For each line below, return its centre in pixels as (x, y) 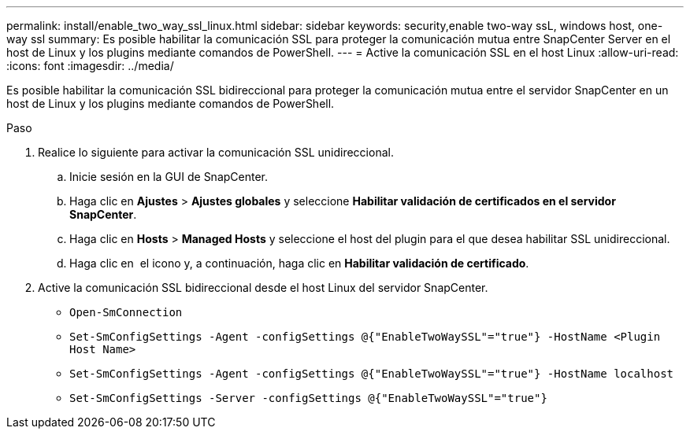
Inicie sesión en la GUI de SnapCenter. (169, 177)
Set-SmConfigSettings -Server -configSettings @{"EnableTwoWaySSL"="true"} (308, 398)
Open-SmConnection (126, 312)
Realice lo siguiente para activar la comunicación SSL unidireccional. (216, 152)
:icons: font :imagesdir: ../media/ (90, 66)
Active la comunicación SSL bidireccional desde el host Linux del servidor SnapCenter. (263, 288)
